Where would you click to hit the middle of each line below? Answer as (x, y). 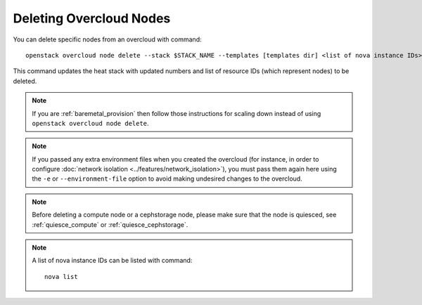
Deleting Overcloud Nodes (92, 18)
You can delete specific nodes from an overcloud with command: (107, 39)
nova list (61, 277)
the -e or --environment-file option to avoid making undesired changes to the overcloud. (167, 179)
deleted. (25, 81)
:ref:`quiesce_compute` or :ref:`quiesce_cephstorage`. (110, 224)
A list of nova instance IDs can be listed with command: (112, 261)
